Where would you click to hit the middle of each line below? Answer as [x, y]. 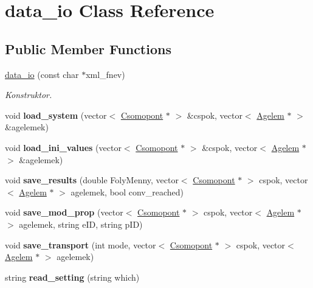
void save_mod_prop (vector [64, 212]
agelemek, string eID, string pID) [81, 224]
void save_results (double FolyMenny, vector [92, 180]
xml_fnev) [105, 74]
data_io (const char [42, 74]
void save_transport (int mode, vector [81, 244]
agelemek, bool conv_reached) [127, 191]
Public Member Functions [88, 48]
